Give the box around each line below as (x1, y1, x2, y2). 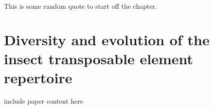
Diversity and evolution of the (4, 29, 210, 49)
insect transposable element (4, 48, 193, 68)
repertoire (4, 68, 72, 88)
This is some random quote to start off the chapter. (4, 1, 157, 11)
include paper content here (4, 96, 84, 106)
